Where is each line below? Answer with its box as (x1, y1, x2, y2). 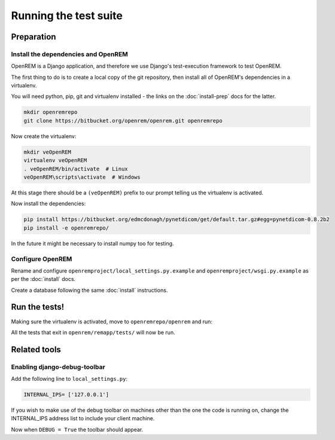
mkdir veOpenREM (23, 148, 72, 155)
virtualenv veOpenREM (23, 157, 87, 164)
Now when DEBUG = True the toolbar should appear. (11, 426, 144, 433)
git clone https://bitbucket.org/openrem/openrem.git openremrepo (23, 117, 223, 124)
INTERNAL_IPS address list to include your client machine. (11, 415, 155, 422)
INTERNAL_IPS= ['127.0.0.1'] (23, 392, 109, 398)
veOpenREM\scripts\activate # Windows (23, 174, 141, 181)
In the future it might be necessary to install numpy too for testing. (11, 240, 174, 247)
